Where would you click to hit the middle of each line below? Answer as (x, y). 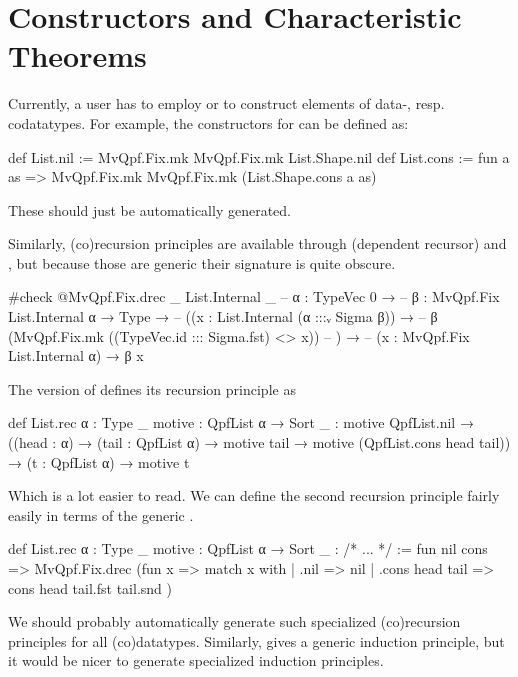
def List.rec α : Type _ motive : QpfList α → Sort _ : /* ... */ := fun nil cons (248, 548)
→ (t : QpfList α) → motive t (99, 461)
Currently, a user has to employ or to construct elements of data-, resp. (226, 103)
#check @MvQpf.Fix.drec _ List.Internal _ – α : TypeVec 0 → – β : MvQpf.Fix (254, 296)
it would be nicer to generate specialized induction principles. (196, 660)
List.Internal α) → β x (76, 355)
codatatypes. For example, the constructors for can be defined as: (208, 122)
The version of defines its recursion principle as (152, 388)
